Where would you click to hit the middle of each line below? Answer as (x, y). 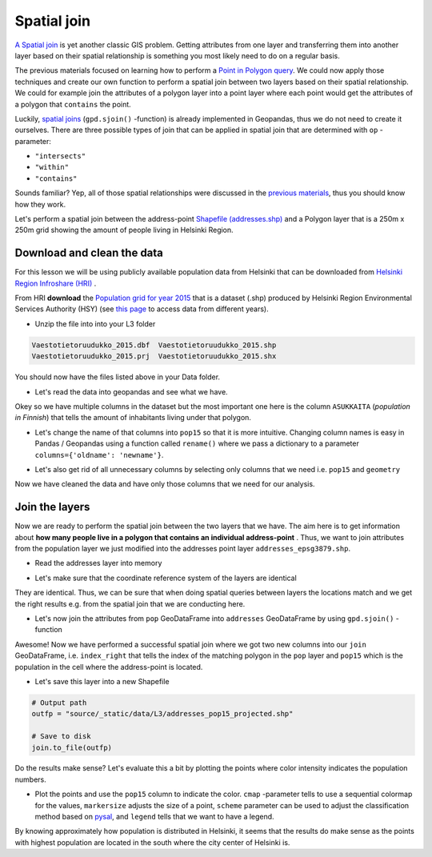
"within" (52, 167)
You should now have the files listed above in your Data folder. (117, 377)
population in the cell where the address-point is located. (109, 667)
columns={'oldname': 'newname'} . (99, 455)
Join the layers (52, 507)
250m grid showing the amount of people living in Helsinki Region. (124, 230)
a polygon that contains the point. (73, 104)
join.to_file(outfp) (72, 747)
